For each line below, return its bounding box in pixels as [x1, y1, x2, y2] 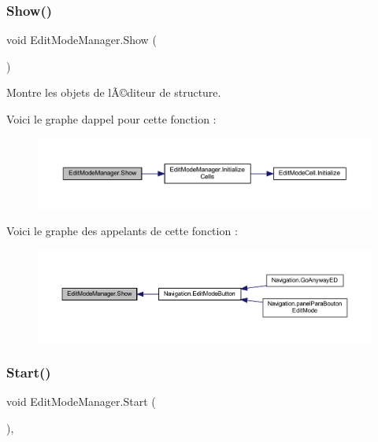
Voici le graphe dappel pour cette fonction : [6, 111, 217, 127]
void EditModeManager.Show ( [6, 31, 157, 48]
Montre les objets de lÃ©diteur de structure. [6, 84, 221, 101]
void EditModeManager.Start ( [6, 393, 156, 410]
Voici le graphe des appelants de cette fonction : [6, 223, 238, 239]
